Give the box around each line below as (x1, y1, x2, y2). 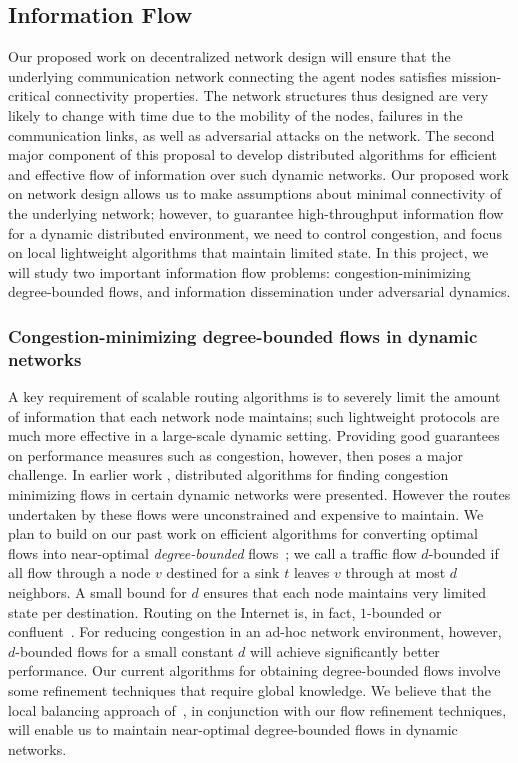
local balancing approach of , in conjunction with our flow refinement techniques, (8, 699, 507, 720)
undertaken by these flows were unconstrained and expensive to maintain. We (8, 503, 484, 524)
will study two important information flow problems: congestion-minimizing (8, 261, 471, 282)
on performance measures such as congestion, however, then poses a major (8, 444, 463, 465)
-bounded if (428, 542, 499, 563)
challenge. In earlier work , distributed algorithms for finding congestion (8, 464, 449, 485)
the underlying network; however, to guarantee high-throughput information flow (8, 202, 504, 223)
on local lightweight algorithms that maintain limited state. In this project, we (8, 242, 489, 263)
